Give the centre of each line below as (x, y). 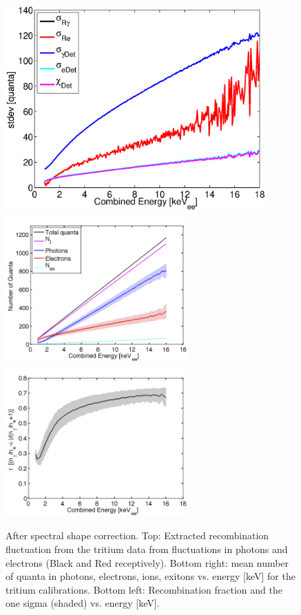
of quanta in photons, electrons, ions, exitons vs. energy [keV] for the (150, 576)
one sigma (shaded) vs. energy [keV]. (83, 603)
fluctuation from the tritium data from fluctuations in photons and (147, 549)
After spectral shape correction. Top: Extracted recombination (137, 535)
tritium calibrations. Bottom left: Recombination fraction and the (144, 589)
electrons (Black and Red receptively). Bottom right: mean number (147, 562)
